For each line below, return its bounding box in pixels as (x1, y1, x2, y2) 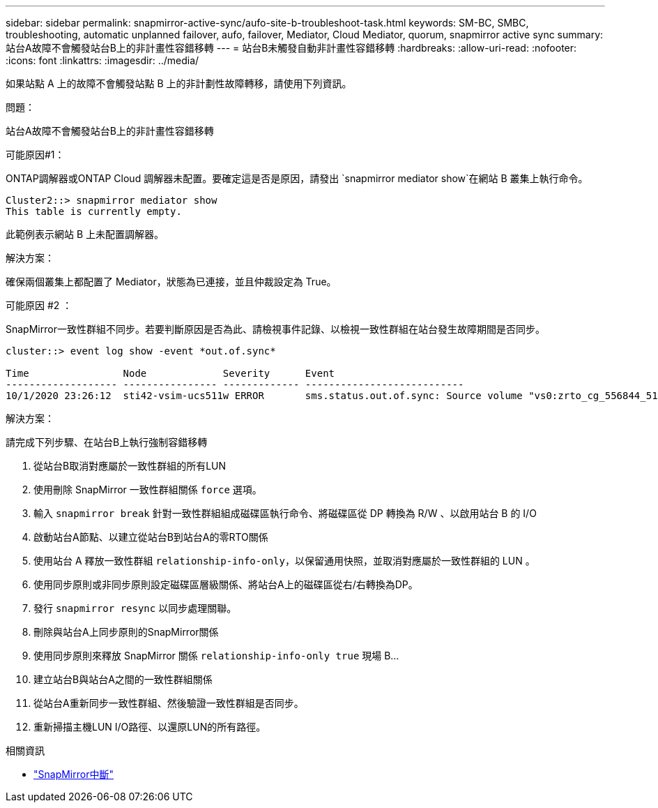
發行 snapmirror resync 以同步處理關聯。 (33, 602, 237, 614)
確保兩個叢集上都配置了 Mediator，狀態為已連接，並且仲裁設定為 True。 (6, 276, 337, 287)
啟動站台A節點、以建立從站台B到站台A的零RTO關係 (33, 531, 268, 543)
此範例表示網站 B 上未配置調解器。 (6, 228, 164, 240)
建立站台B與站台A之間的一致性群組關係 (33, 673, 213, 685)
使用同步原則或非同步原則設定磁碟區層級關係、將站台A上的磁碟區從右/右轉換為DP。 (33, 578, 418, 590)
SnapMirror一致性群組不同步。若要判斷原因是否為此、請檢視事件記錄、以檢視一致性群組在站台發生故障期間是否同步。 (6, 323, 545, 335)
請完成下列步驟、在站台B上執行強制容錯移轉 (6, 436, 208, 448)
